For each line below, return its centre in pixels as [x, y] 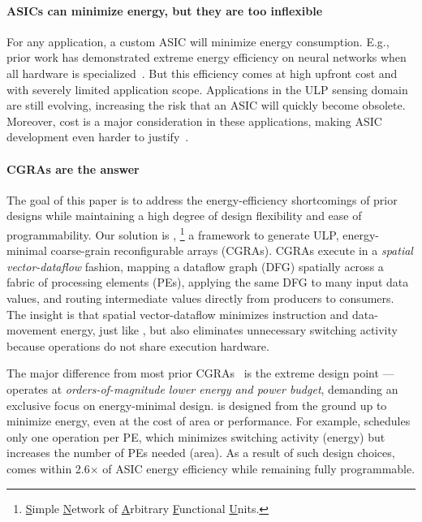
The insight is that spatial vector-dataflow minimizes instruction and [178, 314]
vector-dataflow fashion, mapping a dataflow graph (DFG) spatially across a [195, 266]
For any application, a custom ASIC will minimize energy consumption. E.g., [198, 41]
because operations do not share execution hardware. [138, 345]
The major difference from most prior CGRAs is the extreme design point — [200, 373]
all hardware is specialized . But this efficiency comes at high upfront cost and [202, 73]
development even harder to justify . [98, 137]
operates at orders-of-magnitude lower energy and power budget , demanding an [202, 388]
